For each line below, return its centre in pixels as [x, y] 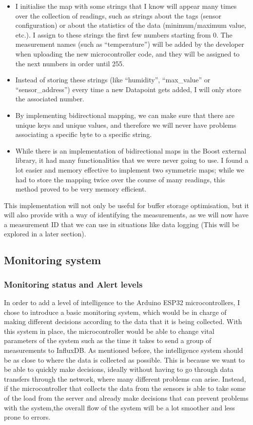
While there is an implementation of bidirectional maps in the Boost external [131, 150]
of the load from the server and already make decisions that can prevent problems [126, 398]
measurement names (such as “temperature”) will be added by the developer [130, 44]
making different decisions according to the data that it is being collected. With [123, 321]
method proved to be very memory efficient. [81, 189]
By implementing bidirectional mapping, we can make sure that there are [125, 115]
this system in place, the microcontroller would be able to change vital [109, 331]
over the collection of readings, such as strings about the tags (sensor [118, 15]
